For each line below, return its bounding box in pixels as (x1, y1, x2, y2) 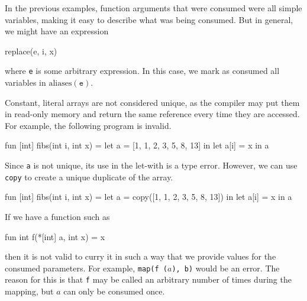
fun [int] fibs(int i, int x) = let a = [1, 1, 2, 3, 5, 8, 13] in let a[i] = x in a (5, 139, 269, 151)
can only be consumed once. (63, 285, 165, 297)
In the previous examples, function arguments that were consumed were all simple (5, 2, 302, 14)
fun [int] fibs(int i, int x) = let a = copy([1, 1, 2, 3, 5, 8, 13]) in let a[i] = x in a (5, 190, 292, 203)
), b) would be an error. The (172, 261, 280, 274)
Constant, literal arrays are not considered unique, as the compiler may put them (5, 96, 300, 108)
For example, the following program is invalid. (5, 119, 172, 131)
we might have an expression (5, 25, 109, 37)
